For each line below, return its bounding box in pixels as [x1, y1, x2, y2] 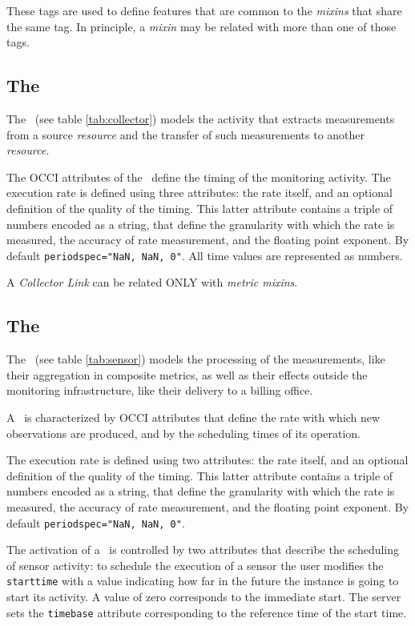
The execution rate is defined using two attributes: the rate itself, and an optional [6, 451, 409, 468]
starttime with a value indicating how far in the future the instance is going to [6, 572, 399, 589]
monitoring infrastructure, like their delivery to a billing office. [6, 382, 313, 399]
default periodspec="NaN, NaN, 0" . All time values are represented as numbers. [6, 247, 403, 263]
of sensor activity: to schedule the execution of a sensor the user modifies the [6, 556, 384, 573]
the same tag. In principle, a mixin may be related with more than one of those [6, 18, 397, 34]
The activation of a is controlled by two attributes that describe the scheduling [6, 541, 400, 558]
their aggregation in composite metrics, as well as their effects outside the [6, 366, 368, 383]
